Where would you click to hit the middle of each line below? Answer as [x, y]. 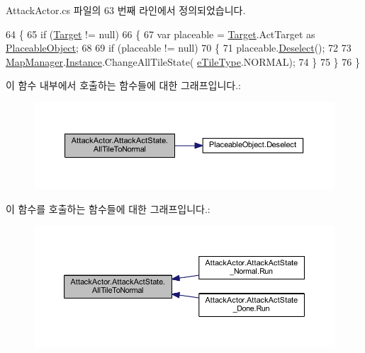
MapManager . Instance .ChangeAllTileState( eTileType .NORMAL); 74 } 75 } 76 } [183, 61]
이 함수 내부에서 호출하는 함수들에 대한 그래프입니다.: [123, 85]
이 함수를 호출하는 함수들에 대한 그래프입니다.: [108, 208]
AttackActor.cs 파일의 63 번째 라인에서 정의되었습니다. [126, 10]
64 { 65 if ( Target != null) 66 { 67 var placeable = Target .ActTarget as [161, 34]
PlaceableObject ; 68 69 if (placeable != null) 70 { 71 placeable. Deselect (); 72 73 [179, 48]
